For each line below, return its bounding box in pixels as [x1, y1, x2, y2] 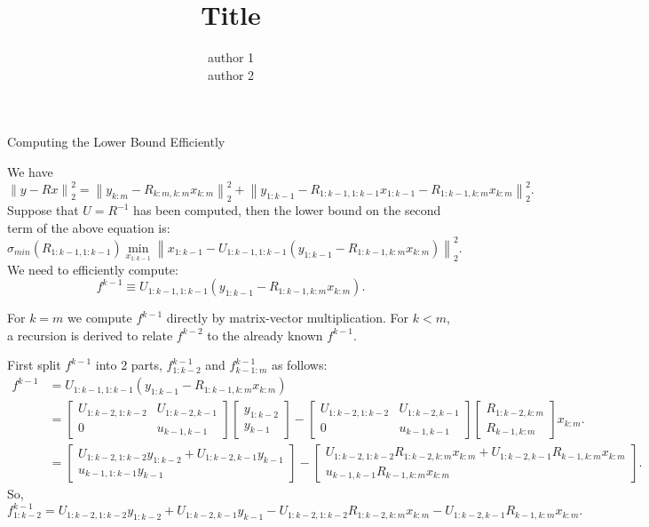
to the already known [207, 325, 323, 344]
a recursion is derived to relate [7, 325, 173, 344]
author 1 [207, 48, 255, 67]
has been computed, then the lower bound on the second [133, 201, 441, 220]
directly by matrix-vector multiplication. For [166, 308, 409, 327]
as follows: [271, 355, 328, 374]
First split [7, 355, 61, 374]
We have [7, 162, 53, 180]
